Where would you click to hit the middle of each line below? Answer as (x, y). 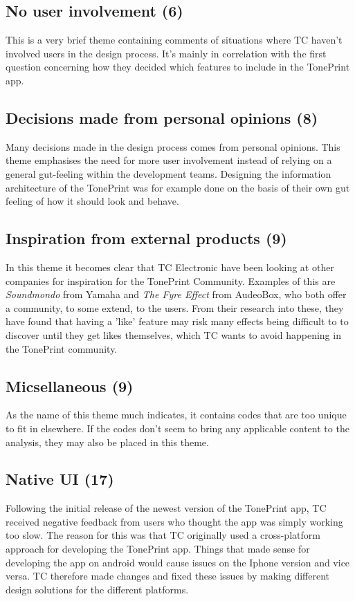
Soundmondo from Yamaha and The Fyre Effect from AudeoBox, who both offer (176, 294)
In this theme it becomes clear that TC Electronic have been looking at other (170, 267)
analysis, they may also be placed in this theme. (107, 442)
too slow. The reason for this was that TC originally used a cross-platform (163, 535)
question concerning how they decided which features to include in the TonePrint (178, 67)
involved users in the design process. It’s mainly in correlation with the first (166, 53)
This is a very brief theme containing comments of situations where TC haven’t (174, 40)
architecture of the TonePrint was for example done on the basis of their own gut (178, 187)
